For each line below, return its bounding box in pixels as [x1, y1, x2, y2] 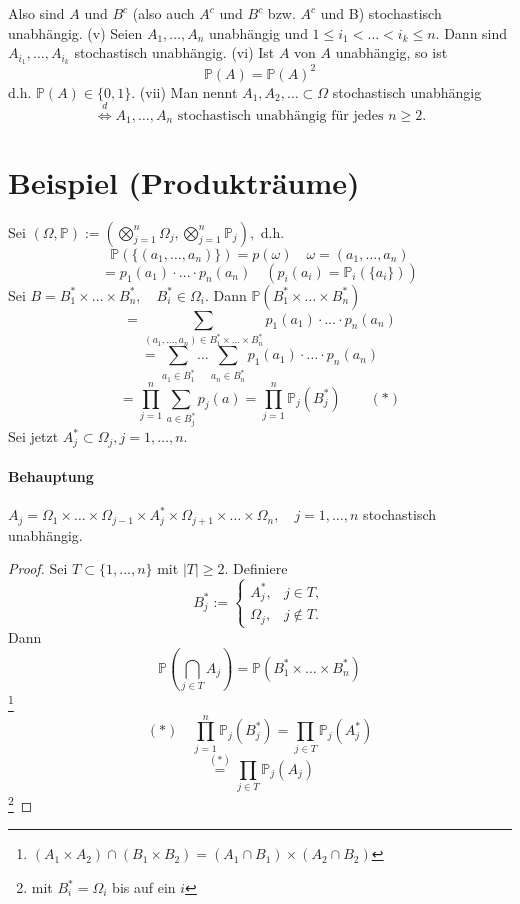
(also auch [132, 3, 195, 23]
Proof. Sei [8, 558, 68, 579]
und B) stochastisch [320, 3, 442, 23]
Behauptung [8, 466, 94, 487]
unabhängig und [209, 22, 308, 43]
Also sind [8, 3, 65, 23]
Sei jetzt [8, 426, 59, 447]
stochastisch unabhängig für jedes [177, 108, 384, 123]
